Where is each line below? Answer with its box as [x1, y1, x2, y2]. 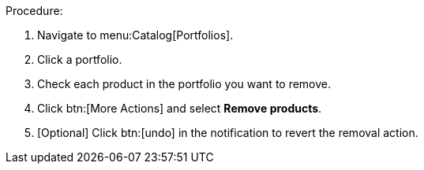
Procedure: [6, 4, 63, 17]
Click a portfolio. [37, 53, 122, 66]
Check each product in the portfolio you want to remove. [37, 77, 332, 91]
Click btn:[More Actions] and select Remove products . [37, 102, 322, 115]
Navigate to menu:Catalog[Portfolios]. [37, 28, 234, 42]
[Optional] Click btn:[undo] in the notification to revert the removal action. [37, 126, 418, 139]
